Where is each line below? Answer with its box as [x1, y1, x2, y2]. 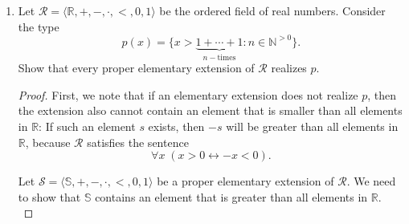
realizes [271, 59, 307, 76]
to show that [18, 188, 81, 205]
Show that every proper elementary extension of [18, 59, 255, 76]
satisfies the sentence [87, 133, 189, 150]
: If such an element [39, 117, 136, 134]
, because [25, 133, 71, 150]
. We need [346, 173, 396, 189]
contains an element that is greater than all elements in [95, 188, 368, 205]
